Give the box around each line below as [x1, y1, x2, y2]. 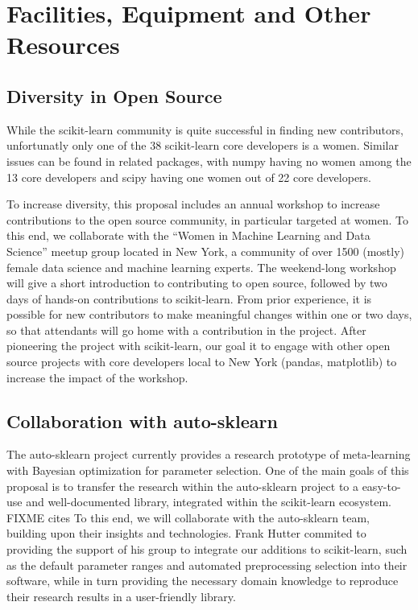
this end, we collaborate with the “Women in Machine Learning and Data [6, 227, 370, 244]
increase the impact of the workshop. [6, 369, 188, 385]
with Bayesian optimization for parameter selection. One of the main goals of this [6, 462, 409, 479]
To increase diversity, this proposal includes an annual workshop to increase [6, 196, 380, 212]
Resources [6, 28, 120, 61]
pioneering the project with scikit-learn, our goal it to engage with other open [6, 337, 391, 354]
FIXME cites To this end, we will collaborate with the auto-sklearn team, [6, 509, 370, 526]
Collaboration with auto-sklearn [6, 408, 278, 433]
